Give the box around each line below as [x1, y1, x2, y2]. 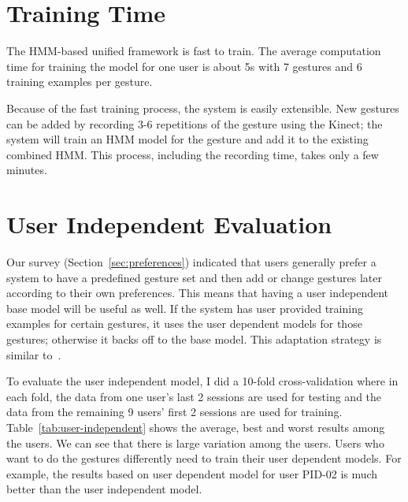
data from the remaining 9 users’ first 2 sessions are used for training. [6, 403, 343, 420]
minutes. [6, 162, 47, 178]
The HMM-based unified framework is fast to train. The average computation [6, 43, 381, 59]
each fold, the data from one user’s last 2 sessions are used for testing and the [6, 388, 382, 404]
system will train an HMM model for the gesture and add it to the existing [6, 131, 369, 147]
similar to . [6, 346, 61, 363]
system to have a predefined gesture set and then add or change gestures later [6, 269, 382, 285]
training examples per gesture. [6, 73, 153, 90]
